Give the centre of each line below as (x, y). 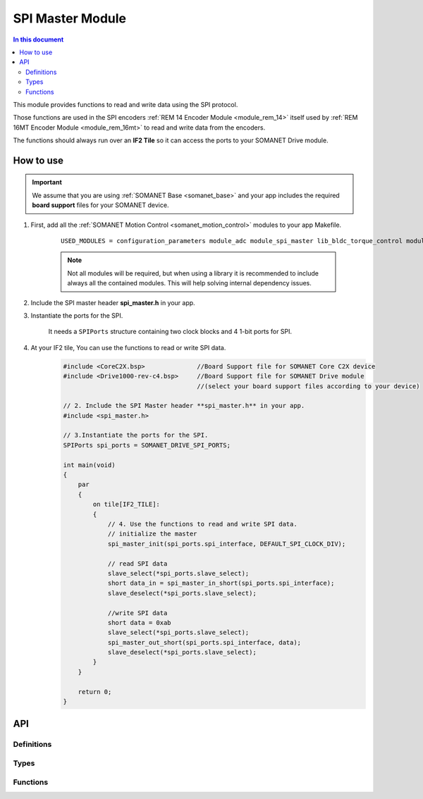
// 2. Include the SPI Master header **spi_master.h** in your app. (184, 406)
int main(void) (89, 465)
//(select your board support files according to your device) (308, 386)
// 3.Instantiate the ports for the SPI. (136, 435)
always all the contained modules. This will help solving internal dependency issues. (189, 283)
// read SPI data (137, 563)
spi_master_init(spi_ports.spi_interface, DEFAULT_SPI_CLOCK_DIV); (227, 544)
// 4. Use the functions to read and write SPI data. (202, 524)
